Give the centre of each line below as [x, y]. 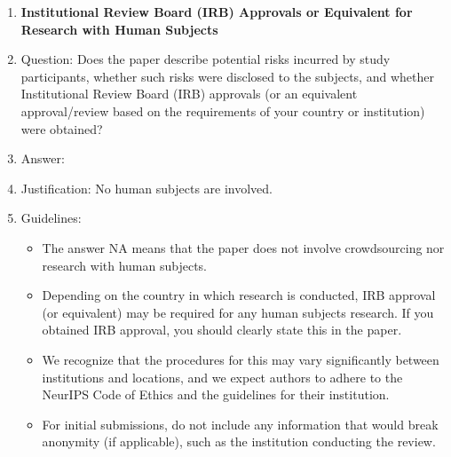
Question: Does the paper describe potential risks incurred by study [206, 59]
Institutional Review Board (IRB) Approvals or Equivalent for [217, 12]
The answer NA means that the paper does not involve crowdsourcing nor [243, 247]
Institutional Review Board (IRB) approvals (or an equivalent [189, 94]
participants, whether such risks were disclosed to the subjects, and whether [227, 76]
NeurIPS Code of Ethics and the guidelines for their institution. [216, 394]
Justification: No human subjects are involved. [147, 188]
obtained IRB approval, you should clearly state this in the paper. [222, 330]
